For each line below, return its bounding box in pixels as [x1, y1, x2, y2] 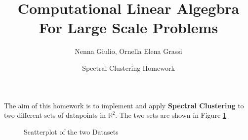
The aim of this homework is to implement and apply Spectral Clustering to [4, 100, 244, 110]
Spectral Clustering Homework [82, 62, 175, 73]
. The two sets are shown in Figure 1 [115, 110, 226, 120]
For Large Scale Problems [39, 17, 218, 38]
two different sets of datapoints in [4, 110, 106, 120]
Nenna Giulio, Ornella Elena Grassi [75, 46, 182, 56]
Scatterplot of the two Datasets [24, 126, 119, 137]
